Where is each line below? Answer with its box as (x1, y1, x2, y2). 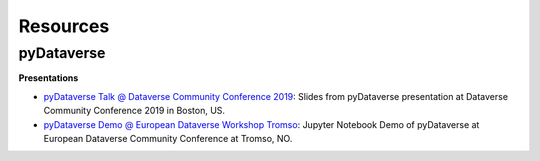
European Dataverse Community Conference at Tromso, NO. (43, 132, 293, 144)
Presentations (18, 72, 79, 84)
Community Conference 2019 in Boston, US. (43, 105, 225, 117)
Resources (18, 15, 110, 37)
